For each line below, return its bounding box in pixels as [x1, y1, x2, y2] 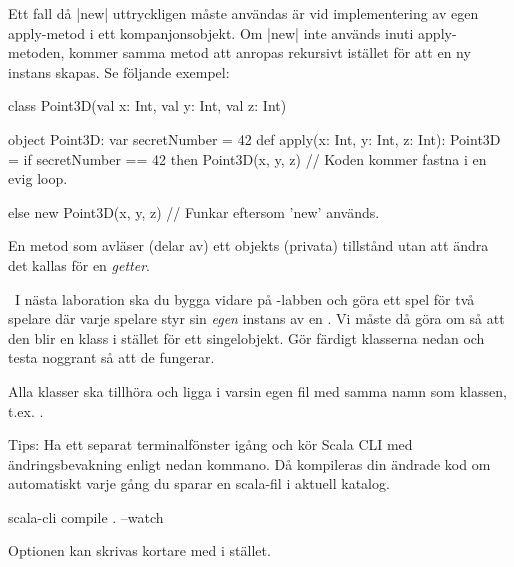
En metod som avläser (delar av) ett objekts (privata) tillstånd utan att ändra [8, 235, 489, 256]
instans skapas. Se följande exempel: [8, 61, 230, 82]
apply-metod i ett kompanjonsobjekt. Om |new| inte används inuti [8, 22, 414, 43]
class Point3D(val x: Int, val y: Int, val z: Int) [8, 95, 287, 116]
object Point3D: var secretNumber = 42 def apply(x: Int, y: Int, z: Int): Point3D [8, 128, 501, 149]
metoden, [8, 42, 65, 63]
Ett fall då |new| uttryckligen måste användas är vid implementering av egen [8, 3, 479, 23]
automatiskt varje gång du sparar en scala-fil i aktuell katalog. [8, 473, 390, 494]
